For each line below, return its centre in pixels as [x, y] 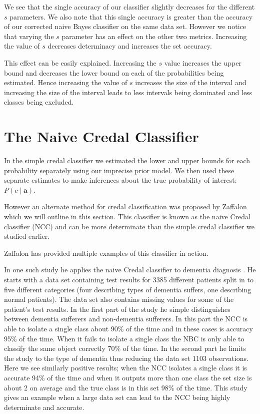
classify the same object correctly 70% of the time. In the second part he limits [125, 348]
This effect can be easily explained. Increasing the [80, 62]
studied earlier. [27, 236]
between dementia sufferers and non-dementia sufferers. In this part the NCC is [126, 319]
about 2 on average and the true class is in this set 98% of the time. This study [126, 387]
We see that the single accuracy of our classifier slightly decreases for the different [129, 7]
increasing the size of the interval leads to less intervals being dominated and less [128, 92]
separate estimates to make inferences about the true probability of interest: [120, 180]
